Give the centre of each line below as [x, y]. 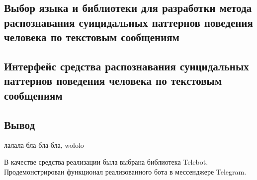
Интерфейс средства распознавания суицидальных [127, 66]
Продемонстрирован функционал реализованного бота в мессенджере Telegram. [125, 171]
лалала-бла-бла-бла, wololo [44, 145]
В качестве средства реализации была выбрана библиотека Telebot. [106, 161]
